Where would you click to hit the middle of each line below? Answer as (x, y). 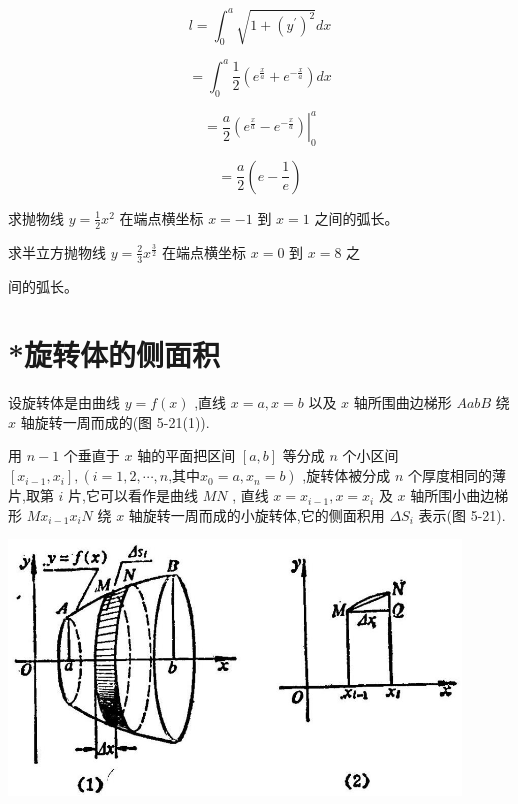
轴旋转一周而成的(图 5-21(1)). (115, 421)
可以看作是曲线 (148, 495)
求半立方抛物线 (57, 251)
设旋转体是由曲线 (64, 402)
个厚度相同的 (449, 475)
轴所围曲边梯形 (402, 402)
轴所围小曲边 (452, 495)
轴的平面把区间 (186, 455)
